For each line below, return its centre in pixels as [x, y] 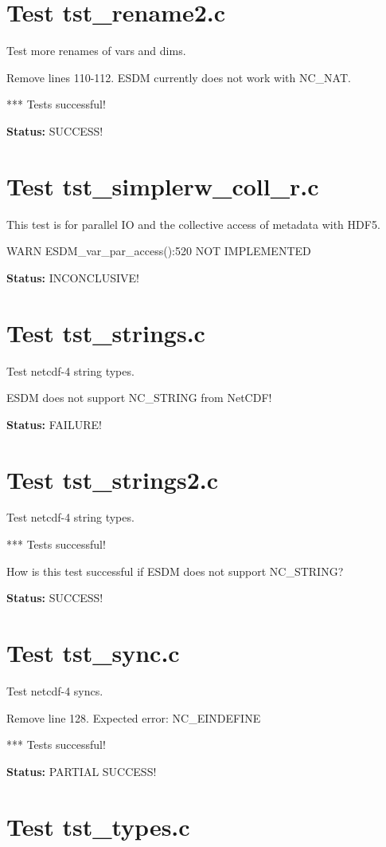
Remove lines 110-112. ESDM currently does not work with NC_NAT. [179, 77]
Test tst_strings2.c [112, 479]
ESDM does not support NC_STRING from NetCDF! [139, 398]
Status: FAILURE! [54, 424]
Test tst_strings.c [106, 332]
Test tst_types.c [98, 826]
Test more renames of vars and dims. [96, 51]
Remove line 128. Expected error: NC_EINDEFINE [134, 717]
